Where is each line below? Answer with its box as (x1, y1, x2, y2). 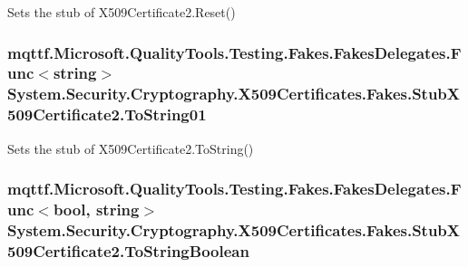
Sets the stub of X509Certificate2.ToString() (7, 138, 254, 157)
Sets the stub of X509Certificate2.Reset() (7, 3, 236, 21)
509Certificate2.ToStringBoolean (7, 239, 249, 262)
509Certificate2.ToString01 (7, 103, 207, 126)
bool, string (53, 198, 140, 221)
